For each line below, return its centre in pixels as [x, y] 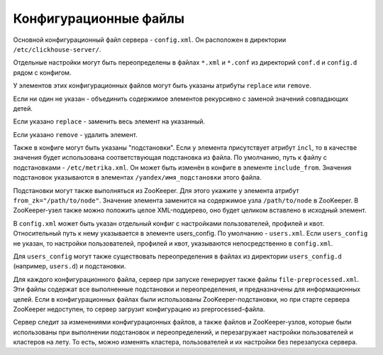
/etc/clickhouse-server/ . [57, 49]
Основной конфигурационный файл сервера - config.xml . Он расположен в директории [150, 40]
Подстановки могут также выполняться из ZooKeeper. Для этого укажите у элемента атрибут [156, 190]
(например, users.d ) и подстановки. [70, 266]
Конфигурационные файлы [99, 18]
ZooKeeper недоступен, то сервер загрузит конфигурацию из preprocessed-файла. [139, 309]
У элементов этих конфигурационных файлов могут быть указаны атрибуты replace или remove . [162, 86]
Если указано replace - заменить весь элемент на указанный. [109, 121]
